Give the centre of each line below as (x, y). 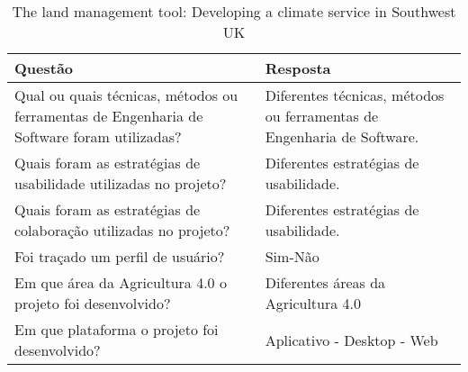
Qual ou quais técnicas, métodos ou (126, 95)
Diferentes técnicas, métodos (355, 95)
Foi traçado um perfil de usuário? (120, 256)
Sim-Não (292, 256)
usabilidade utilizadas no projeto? (121, 183)
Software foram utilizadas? (98, 136)
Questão (44, 68)
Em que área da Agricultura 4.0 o (121, 282)
